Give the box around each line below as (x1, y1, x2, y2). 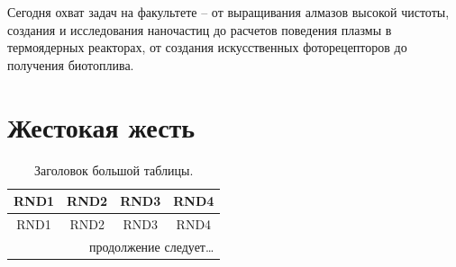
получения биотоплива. (7, 55, 134, 74)
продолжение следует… (88, 236, 214, 255)
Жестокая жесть (7, 108, 196, 145)
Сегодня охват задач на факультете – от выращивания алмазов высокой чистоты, (7, 3, 450, 21)
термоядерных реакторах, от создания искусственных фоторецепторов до (7, 38, 407, 57)
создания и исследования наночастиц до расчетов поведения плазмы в (7, 20, 392, 39)
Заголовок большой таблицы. (34, 160, 194, 179)
